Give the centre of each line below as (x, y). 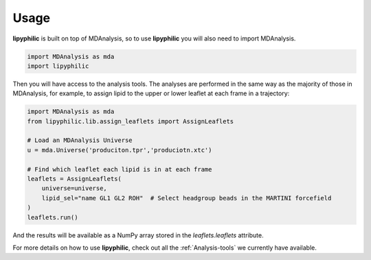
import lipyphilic (58, 66)
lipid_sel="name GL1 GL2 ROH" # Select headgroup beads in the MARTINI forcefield (187, 198)
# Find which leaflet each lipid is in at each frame (120, 169)
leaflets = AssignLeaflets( (74, 179)
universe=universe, (75, 188)
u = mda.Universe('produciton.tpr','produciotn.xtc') (120, 150)
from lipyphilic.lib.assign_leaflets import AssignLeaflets (131, 121)
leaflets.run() (53, 217)
